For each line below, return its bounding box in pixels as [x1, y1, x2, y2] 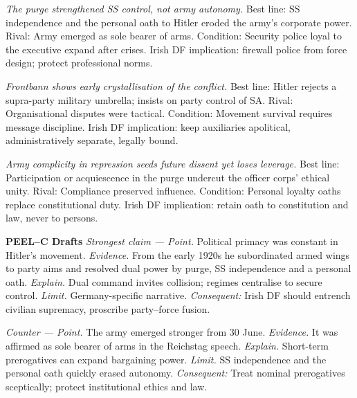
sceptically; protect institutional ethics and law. [6, 379, 208, 393]
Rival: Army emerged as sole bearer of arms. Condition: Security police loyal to [6, 28, 342, 43]
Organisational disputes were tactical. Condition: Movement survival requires [6, 106, 333, 120]
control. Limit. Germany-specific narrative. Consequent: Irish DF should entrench [6, 288, 351, 302]
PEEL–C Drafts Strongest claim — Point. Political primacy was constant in [6, 233, 338, 248]
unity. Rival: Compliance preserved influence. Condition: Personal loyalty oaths [6, 183, 341, 198]
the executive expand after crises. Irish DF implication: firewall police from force [6, 42, 347, 56]
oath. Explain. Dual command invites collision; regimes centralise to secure [6, 274, 322, 289]
